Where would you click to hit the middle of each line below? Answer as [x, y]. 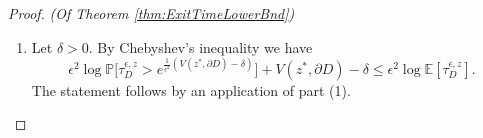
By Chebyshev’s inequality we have [205, 46]
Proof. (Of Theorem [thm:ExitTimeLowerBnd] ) [151, 13]
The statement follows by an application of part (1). [191, 89]
